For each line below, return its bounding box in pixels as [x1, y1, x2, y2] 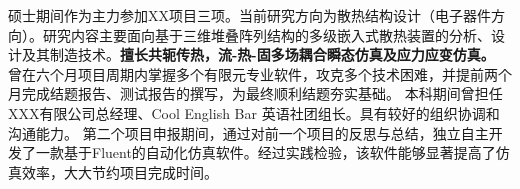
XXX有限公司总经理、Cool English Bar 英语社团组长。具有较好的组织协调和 [8, 102, 500, 123]
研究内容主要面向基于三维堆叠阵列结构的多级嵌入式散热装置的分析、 [42, 24, 491, 45]
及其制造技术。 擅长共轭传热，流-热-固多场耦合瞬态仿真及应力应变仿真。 [21, 44, 495, 65]
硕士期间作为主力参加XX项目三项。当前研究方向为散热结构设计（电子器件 [8, 5, 491, 25]
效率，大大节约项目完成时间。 [21, 161, 218, 182]
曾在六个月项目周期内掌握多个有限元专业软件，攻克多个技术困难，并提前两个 [8, 63, 512, 84]
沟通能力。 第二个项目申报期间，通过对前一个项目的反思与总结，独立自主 [8, 122, 489, 143]
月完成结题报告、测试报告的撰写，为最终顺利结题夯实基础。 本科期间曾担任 [8, 83, 503, 104]
